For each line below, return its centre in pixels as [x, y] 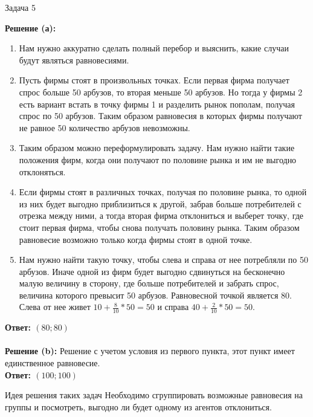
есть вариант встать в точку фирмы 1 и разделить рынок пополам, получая [157, 104]
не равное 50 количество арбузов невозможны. [105, 127]
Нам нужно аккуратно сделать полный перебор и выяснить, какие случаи [154, 48]
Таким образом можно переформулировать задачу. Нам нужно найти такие [157, 148]
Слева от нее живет [55, 307]
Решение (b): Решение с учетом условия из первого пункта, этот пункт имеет [150, 351]
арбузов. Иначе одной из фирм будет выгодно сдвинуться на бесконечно [152, 271]
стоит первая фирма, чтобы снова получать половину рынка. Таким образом [159, 227]
